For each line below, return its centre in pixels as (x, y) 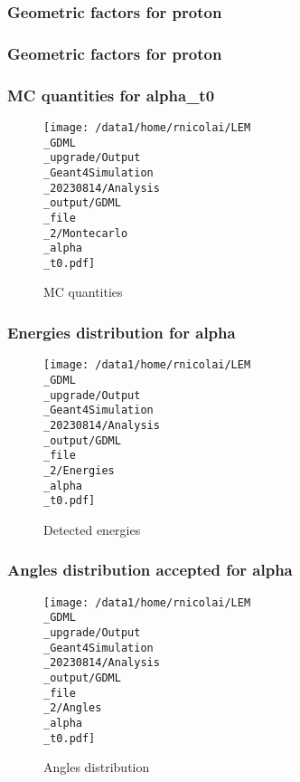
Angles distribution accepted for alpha (150, 570)
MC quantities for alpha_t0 (111, 95)
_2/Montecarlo (86, 233)
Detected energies (92, 529)
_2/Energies (79, 470)
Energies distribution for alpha (122, 332)
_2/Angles (73, 708)
